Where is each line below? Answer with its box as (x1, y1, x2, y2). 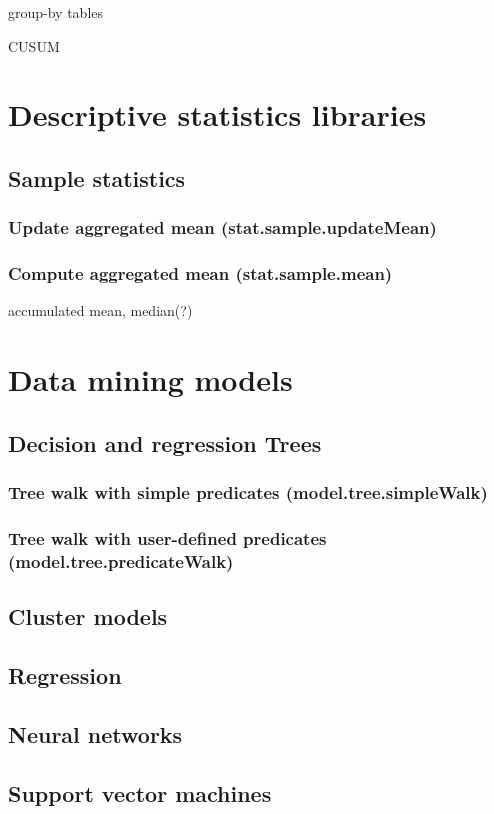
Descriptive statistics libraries (8, 94, 427, 135)
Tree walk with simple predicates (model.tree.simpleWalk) (8, 480, 488, 505)
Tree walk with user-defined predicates (8, 525, 327, 550)
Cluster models (8, 601, 168, 632)
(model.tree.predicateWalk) (8, 548, 234, 573)
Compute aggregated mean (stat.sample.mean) (8, 261, 393, 286)
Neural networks (8, 718, 183, 749)
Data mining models (8, 359, 293, 400)
